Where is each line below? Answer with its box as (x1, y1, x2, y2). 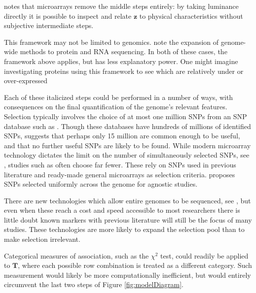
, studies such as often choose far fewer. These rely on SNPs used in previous (4, 159, 236, 169)
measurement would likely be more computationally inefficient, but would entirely (4, 269, 251, 280)
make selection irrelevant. (4, 234, 80, 244)
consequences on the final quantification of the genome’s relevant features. (4, 101, 227, 112)
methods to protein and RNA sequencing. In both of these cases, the (20, 46, 227, 57)
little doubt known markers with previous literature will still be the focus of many (4, 214, 252, 225)
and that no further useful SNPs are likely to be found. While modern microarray (4, 140, 251, 150)
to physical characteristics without (139, 10, 243, 21)
